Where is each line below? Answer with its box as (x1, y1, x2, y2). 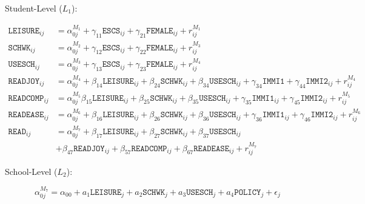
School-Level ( (5, 165, 58, 177)
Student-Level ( (5, 2, 62, 14)
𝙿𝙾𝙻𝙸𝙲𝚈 (234, 188, 261, 197)
